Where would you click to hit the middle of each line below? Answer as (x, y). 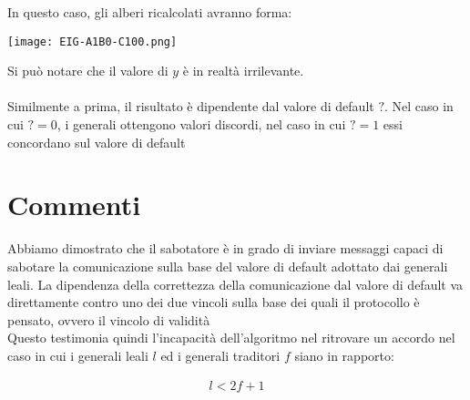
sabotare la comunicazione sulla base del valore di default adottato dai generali (228, 266)
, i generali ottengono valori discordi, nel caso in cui (201, 124)
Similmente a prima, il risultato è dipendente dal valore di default (191, 106)
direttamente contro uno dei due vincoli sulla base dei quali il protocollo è (214, 302)
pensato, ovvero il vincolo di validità (109, 319)
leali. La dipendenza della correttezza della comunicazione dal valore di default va (235, 284)
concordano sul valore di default (97, 142)
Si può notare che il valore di (88, 71)
